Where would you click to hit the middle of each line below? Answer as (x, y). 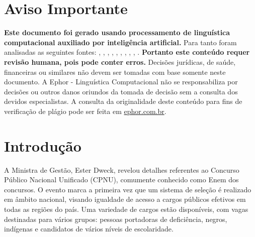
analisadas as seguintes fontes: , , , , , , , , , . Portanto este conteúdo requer (127, 52)
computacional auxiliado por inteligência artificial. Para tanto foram (120, 42)
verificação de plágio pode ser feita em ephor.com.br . (85, 111)
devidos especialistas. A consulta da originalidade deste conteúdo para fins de (123, 101)
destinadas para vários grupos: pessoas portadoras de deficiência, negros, (116, 219)
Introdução (43, 145)
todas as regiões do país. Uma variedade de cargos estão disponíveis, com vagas (126, 209)
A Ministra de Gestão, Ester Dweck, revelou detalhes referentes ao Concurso (122, 169)
